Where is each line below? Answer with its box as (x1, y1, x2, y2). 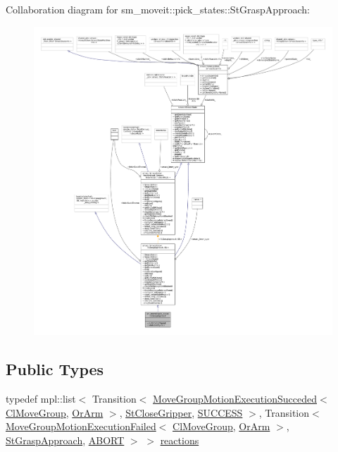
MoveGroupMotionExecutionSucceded (153, 391, 317, 406)
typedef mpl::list (6, 391, 76, 406)
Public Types (6, 358, 104, 380)
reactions (160, 432, 199, 447)
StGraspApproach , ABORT (6, 432, 125, 447)
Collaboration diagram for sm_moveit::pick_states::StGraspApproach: (6, 2, 310, 16)
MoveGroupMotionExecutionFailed (6, 419, 156, 434)
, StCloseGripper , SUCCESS (119, 405, 243, 420)
